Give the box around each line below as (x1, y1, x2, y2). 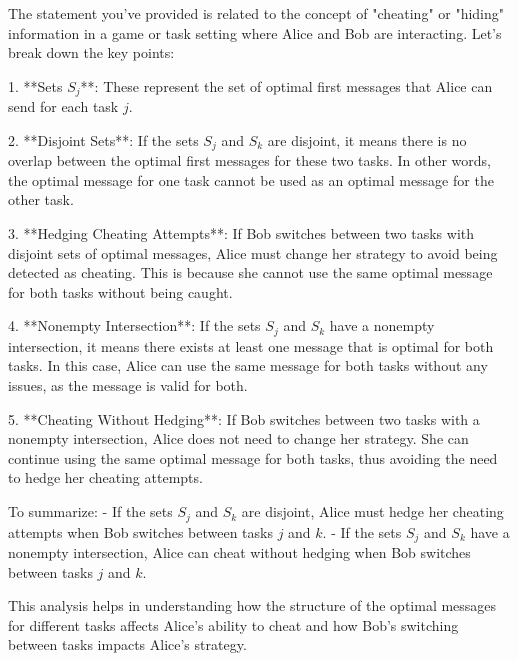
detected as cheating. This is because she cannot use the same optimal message (8, 262, 493, 283)
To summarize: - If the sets (8, 501, 173, 522)
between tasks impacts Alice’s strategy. (8, 634, 247, 655)
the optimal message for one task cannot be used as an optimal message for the (8, 169, 494, 190)
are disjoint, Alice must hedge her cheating (241, 501, 504, 522)
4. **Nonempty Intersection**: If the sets (8, 315, 261, 336)
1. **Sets (8, 75, 63, 96)
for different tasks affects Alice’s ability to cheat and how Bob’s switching (8, 614, 459, 635)
